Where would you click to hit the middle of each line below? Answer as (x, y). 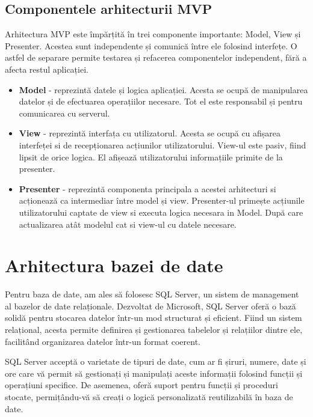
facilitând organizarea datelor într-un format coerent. (103, 341)
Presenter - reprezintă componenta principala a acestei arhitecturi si (147, 188)
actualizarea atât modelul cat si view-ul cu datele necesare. (128, 224)
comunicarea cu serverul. (64, 113)
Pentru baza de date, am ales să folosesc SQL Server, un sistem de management (152, 294)
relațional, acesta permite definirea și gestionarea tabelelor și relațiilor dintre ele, (154, 330)
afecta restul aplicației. (47, 69)
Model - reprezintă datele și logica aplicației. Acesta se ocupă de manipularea (163, 89)
